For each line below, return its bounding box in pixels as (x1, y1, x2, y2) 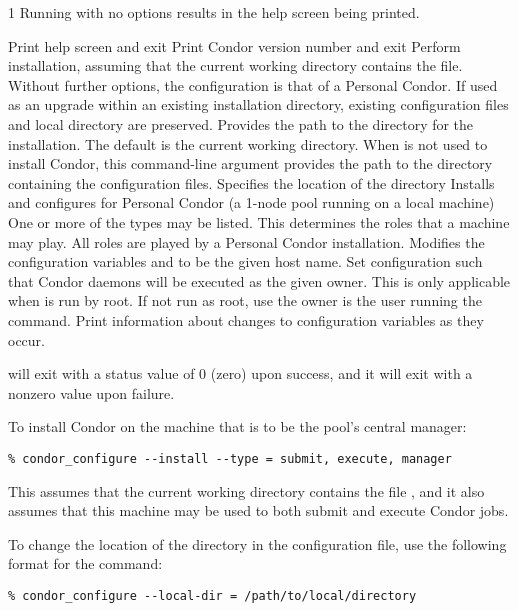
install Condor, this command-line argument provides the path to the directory (8, 153, 493, 174)
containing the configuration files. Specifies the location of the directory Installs (8, 172, 495, 193)
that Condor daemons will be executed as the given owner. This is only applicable (8, 270, 511, 291)
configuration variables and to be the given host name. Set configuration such (8, 251, 483, 272)
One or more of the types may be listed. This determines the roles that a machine (8, 211, 510, 232)
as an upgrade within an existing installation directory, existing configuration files (8, 94, 509, 115)
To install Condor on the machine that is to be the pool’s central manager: (8, 416, 467, 437)
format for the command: (8, 553, 163, 574)
